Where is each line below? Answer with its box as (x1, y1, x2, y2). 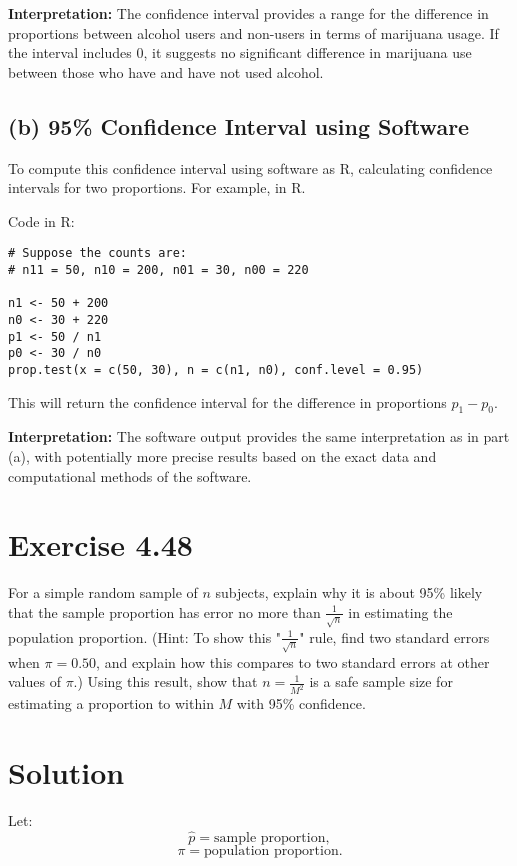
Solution (8, 752, 125, 793)
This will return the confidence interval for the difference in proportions (8, 391, 447, 412)
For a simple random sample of (8, 582, 198, 603)
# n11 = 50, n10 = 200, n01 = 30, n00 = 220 (8, 263, 309, 278)
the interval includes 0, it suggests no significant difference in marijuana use (8, 42, 472, 63)
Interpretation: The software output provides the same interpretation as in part (8, 426, 510, 447)
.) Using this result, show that (73, 671, 258, 692)
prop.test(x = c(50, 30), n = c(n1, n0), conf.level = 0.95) (8, 362, 424, 377)
